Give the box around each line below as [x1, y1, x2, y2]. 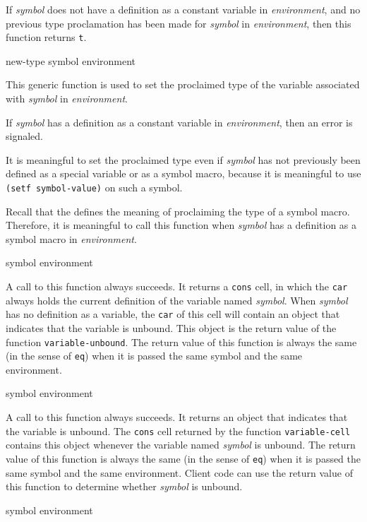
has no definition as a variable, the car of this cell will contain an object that [6, 307, 340, 321]
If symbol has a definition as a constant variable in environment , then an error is [6, 114, 353, 129]
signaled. [6, 129, 43, 143]
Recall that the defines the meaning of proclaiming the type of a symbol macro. [6, 203, 350, 218]
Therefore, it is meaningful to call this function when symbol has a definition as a [6, 218, 357, 232]
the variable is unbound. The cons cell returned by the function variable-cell [6, 423, 351, 438]
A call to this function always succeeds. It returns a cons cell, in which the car [6, 279, 348, 294]
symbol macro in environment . [6, 231, 137, 246]
